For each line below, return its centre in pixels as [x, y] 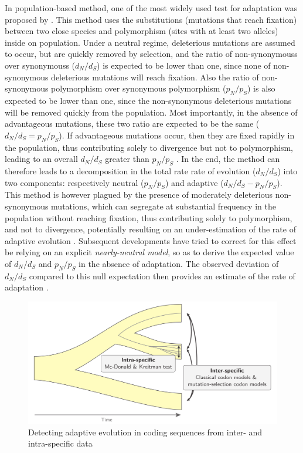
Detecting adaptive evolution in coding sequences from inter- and [145, 432]
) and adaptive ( [195, 182]
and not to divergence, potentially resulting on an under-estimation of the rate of [150, 229]
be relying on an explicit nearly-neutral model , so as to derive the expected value [149, 252]
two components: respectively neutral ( [74, 182]
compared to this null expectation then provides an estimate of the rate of [162, 275]
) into [287, 170]
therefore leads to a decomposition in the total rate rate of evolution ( [130, 170]
